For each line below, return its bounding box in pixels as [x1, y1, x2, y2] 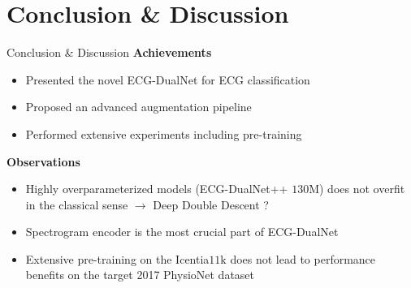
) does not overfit [319, 180, 405, 197]
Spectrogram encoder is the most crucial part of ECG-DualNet [25, 223, 339, 240]
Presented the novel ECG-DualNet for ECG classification [25, 71, 310, 88]
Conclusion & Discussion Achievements [6, 44, 212, 61]
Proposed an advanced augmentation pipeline [25, 98, 252, 115]
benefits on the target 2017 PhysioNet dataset [25, 266, 255, 283]
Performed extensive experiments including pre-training [25, 125, 302, 142]
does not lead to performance [230, 250, 376, 267]
